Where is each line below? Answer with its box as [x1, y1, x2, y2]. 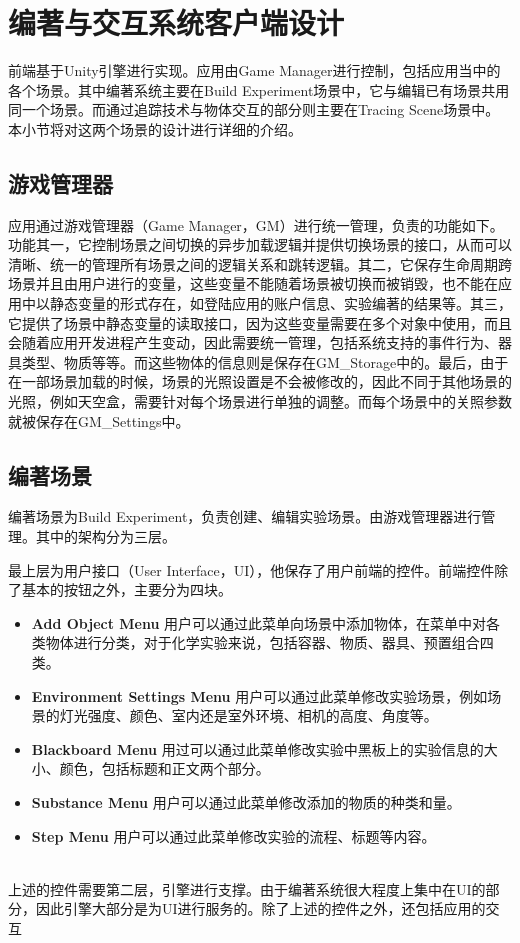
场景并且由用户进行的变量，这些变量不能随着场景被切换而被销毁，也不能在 [8, 273, 498, 294]
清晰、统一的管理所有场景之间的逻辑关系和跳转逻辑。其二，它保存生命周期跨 [8, 253, 512, 274]
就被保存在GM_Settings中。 [8, 410, 190, 431]
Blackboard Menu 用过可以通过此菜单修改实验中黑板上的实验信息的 [31, 738, 484, 759]
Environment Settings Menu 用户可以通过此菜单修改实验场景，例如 [31, 685, 488, 706]
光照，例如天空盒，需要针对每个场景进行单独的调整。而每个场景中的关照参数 [8, 391, 512, 412]
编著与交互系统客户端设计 [8, 2, 345, 43]
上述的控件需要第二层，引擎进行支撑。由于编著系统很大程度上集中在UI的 [8, 878, 486, 899]
